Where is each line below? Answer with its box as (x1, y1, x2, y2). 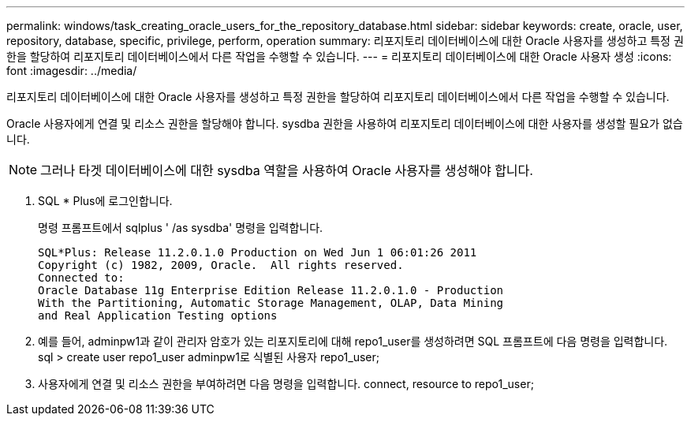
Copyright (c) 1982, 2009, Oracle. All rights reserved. (38, 259, 404, 271)
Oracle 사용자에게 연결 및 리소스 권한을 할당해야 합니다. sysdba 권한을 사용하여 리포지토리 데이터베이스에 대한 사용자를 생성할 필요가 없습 (6, 117, 683, 130)
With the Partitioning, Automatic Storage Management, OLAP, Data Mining (38, 297, 504, 309)
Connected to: (38, 271, 125, 284)
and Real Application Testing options (38, 309, 278, 322)
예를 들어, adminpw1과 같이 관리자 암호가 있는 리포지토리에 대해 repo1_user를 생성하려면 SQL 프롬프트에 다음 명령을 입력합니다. (38, 334, 668, 348)
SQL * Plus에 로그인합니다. (38, 194, 173, 207)
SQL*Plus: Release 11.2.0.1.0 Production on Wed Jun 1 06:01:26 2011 (38, 246, 477, 259)
